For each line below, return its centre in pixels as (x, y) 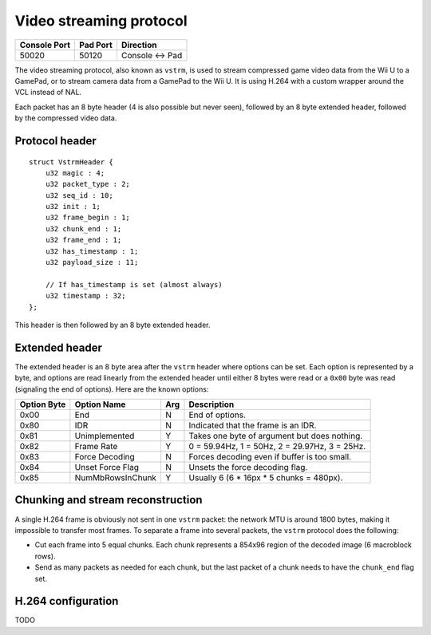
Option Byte (43, 404)
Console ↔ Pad (152, 55)
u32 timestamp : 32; (85, 296)
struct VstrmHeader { (71, 162)
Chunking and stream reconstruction (109, 500)
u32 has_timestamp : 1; (92, 251)
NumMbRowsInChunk (116, 478)
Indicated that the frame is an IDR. (253, 425)
